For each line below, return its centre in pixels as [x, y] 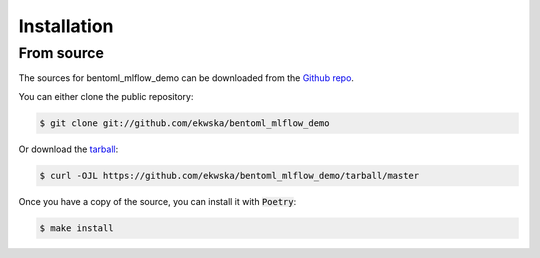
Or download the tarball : [68, 149]
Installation [66, 26]
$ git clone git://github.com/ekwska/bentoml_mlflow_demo [184, 123]
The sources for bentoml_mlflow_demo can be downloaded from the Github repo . [186, 78]
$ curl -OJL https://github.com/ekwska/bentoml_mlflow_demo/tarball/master [229, 175]
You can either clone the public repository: [106, 96]
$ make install [76, 228]
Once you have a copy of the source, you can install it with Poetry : [157, 201]
